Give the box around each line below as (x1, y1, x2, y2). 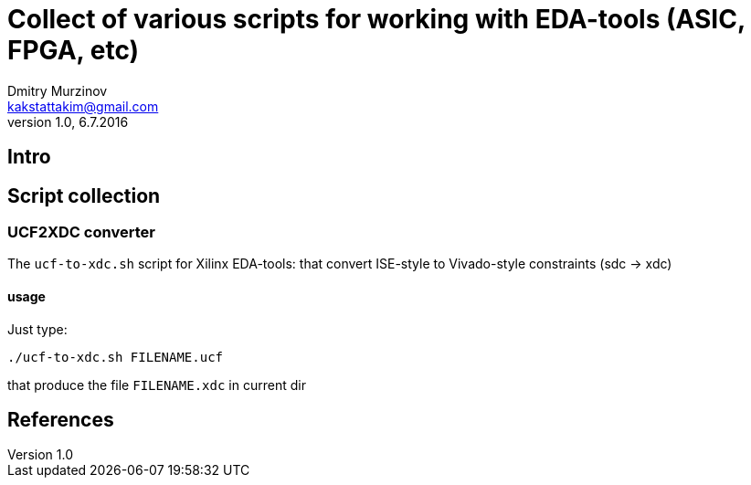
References (7, 408, 114, 432)
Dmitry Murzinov (7, 82, 108, 99)
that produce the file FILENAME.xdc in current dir (7, 376, 306, 393)
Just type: (7, 321, 68, 337)
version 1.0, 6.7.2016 (7, 113, 129, 130)
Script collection (7, 184, 161, 207)
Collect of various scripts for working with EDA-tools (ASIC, (7, 4, 746, 35)
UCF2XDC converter (7, 223, 155, 242)
